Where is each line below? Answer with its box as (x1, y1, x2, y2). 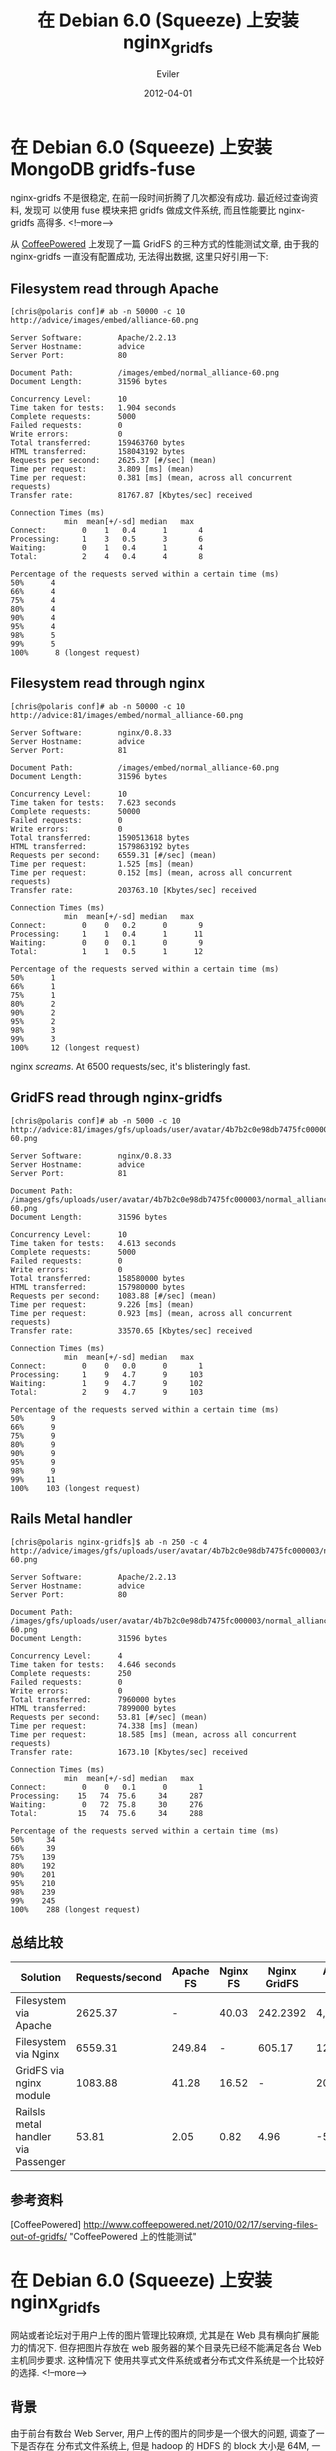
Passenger (15, 2155, 67, 2169)
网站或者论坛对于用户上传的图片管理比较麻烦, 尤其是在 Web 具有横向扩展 (10, 2329, 311, 2341)
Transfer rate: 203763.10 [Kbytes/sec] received (10, 885, 257, 895)
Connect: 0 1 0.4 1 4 (10, 526, 203, 536)
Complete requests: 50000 (10, 806, 141, 816)
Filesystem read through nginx (10, 675, 206, 692)
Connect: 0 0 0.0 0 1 (10, 1361, 203, 1371)
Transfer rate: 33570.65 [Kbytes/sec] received (10, 1326, 253, 1336)
